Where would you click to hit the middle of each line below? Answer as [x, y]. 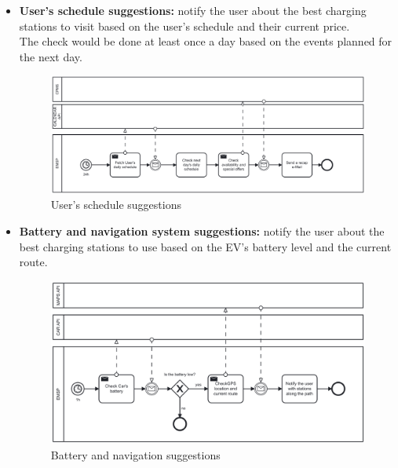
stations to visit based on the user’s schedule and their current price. [184, 26]
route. [33, 262]
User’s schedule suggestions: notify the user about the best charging [193, 10]
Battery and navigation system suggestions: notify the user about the [202, 231]
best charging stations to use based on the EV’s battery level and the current [205, 246]
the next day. [51, 56]
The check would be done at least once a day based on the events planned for [206, 41]
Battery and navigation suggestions [135, 454]
